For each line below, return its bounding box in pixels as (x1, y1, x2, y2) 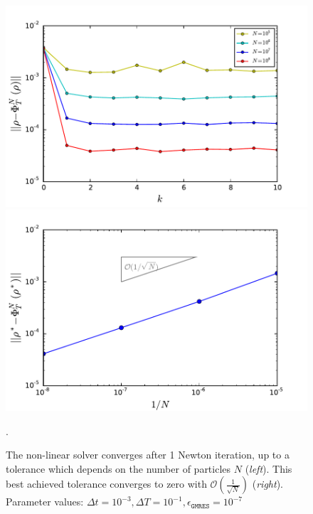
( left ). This (245, 461, 292, 476)
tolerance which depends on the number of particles (6, 461, 231, 476)
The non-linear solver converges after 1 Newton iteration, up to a (6, 447, 290, 462)
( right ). (252, 476, 283, 491)
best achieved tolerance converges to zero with (6, 476, 207, 491)
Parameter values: (6, 494, 84, 509)
